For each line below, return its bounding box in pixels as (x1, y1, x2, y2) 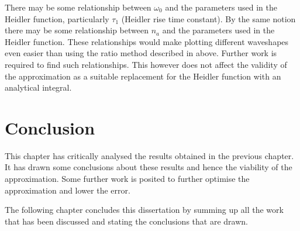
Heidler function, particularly (5, 12, 109, 25)
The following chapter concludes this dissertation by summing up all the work (5, 204, 284, 216)
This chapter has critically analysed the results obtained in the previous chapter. (5, 149, 294, 161)
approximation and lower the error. (5, 184, 130, 196)
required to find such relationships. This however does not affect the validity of (5, 58, 287, 70)
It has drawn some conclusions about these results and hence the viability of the (5, 161, 292, 173)
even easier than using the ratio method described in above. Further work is (5, 47, 277, 59)
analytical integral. (5, 81, 72, 94)
